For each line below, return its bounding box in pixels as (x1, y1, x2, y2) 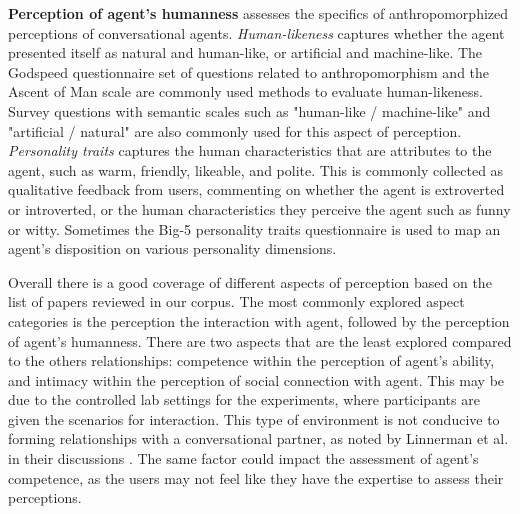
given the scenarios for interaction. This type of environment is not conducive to (8, 408, 500, 429)
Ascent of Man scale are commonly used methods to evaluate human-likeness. (8, 81, 483, 102)
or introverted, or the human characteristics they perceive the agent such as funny (8, 198, 511, 219)
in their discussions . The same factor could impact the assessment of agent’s (8, 448, 479, 469)
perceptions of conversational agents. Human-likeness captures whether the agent (8, 22, 505, 43)
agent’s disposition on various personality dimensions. (8, 238, 337, 259)
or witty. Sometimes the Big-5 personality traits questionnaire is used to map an (8, 218, 501, 239)
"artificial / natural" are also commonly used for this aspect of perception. (8, 120, 462, 141)
